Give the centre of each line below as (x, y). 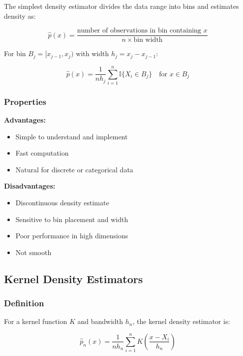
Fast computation (42, 153)
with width (92, 53)
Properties (25, 101)
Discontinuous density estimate (62, 203)
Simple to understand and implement (72, 136)
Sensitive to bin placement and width (72, 219)
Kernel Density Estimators (74, 278)
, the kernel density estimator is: (181, 321)
